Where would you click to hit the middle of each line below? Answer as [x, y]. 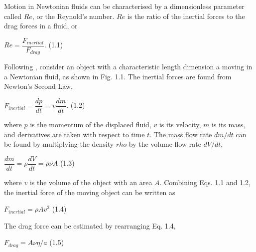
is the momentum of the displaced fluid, [91, 125]
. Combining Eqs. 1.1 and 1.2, [205, 182]
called [13, 16]
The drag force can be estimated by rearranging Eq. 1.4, [90, 225]
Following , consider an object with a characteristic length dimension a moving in [128, 67]
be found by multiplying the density [59, 144]
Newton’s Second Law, [38, 86]
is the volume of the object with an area [91, 182]
